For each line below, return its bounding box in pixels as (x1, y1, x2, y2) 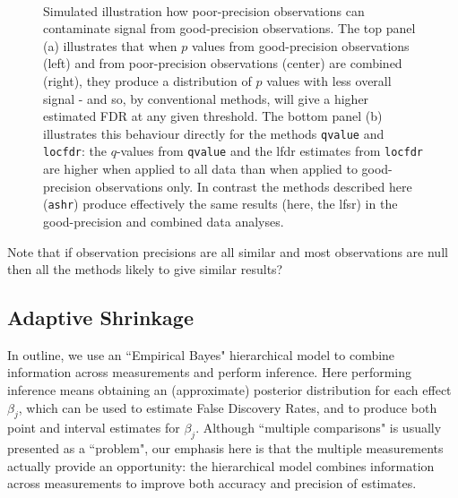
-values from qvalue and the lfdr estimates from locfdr (116, 142, 423, 160)
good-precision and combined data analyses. (43, 211, 284, 230)
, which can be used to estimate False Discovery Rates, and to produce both (18, 398, 437, 416)
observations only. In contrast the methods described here (95, 176, 412, 195)
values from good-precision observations (191, 36, 410, 55)
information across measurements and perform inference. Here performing (7, 363, 411, 382)
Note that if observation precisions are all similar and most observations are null (7, 242, 448, 261)
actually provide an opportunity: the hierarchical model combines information (7, 456, 435, 475)
